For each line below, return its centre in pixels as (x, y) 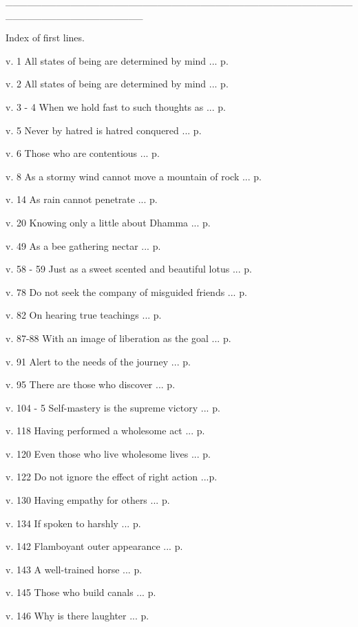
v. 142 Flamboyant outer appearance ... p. (94, 546)
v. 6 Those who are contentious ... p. (83, 153)
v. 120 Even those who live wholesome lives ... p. (108, 453)
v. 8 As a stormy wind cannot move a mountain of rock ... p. (134, 176)
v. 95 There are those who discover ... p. (91, 384)
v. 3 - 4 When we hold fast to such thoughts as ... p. (116, 106)
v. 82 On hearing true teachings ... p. (84, 315)
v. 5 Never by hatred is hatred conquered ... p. (104, 130)
